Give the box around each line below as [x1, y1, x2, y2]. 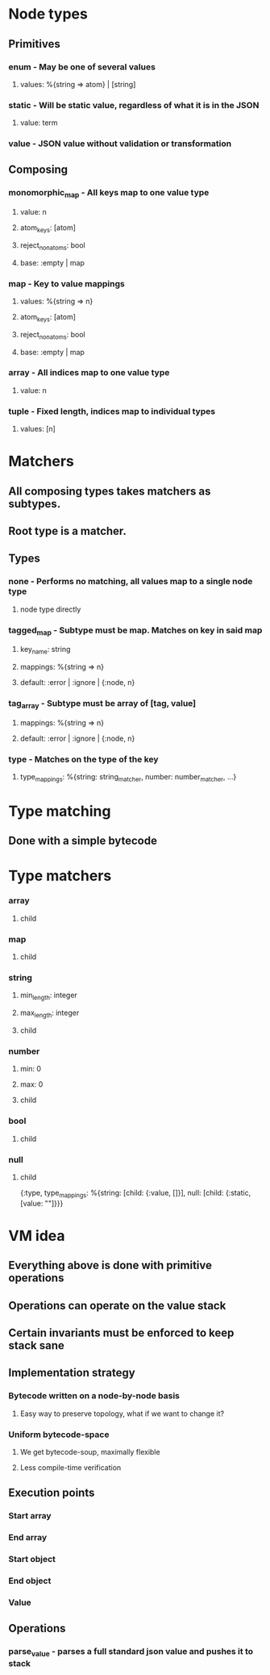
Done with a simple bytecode [8, 834, 157, 848]
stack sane [8, 1339, 64, 1352]
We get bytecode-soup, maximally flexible [19, 1447, 160, 1457]
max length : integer [19, 1008, 80, 1020]
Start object [8, 1554, 56, 1565]
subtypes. [8, 497, 61, 511]
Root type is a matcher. [8, 524, 127, 538]
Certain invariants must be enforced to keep [8, 1326, 235, 1340]
